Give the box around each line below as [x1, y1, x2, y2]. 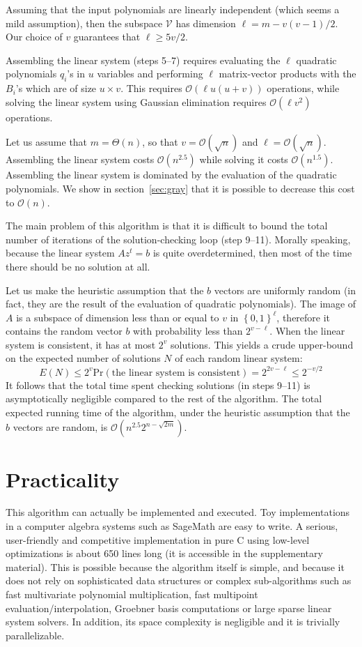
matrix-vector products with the [219, 66, 356, 81]
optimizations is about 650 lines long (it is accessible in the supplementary [6, 546, 323, 561]
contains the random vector [6, 323, 123, 338]
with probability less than [133, 323, 243, 338]
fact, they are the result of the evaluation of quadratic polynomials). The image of [6, 296, 356, 311]
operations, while [267, 81, 340, 96]
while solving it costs [199, 152, 288, 167]
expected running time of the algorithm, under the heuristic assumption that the [6, 404, 350, 419]
